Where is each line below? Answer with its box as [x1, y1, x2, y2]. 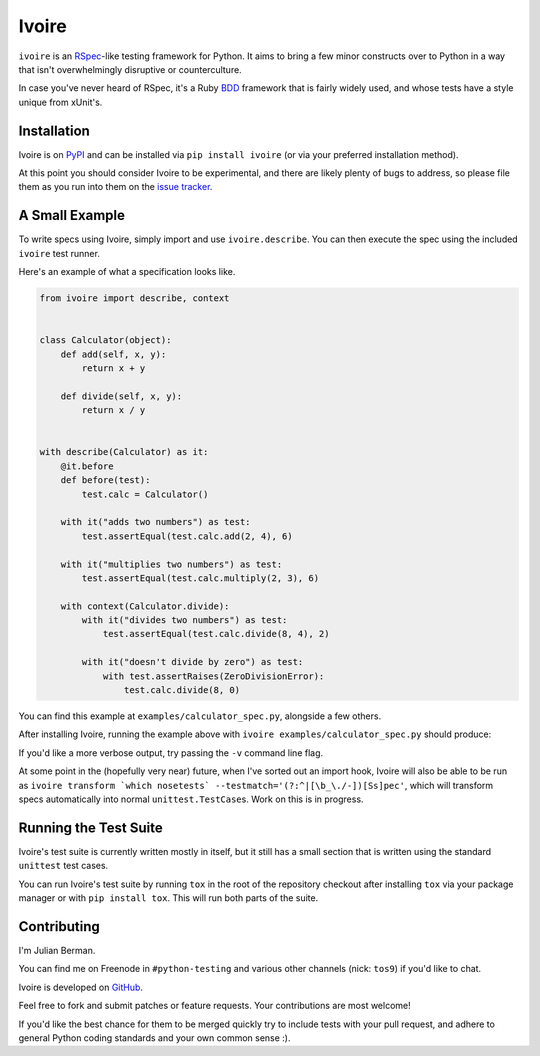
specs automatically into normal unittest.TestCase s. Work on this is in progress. [18, 793, 364, 805]
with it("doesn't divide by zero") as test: [81, 656, 304, 668]
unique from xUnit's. [18, 96, 103, 108]
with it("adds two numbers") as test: [60, 516, 251, 528]
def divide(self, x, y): [60, 390, 183, 402]
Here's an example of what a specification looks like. [18, 266, 236, 278]
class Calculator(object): [39, 335, 172, 346]
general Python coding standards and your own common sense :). [18, 1031, 291, 1044]
